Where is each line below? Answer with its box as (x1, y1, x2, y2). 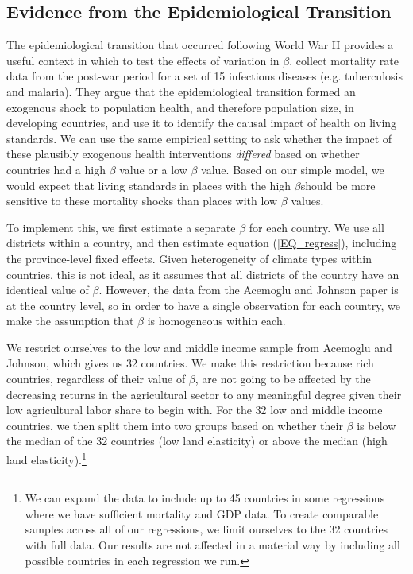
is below (357, 417, 396, 433)
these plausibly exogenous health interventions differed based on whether (6, 145, 360, 162)
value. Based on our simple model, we (201, 161, 384, 177)
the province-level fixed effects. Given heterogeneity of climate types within (6, 250, 372, 266)
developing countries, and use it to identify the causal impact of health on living (6, 114, 397, 131)
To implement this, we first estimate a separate (6, 219, 236, 235)
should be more (300, 176, 376, 193)
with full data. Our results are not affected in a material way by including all (25, 537, 400, 553)
